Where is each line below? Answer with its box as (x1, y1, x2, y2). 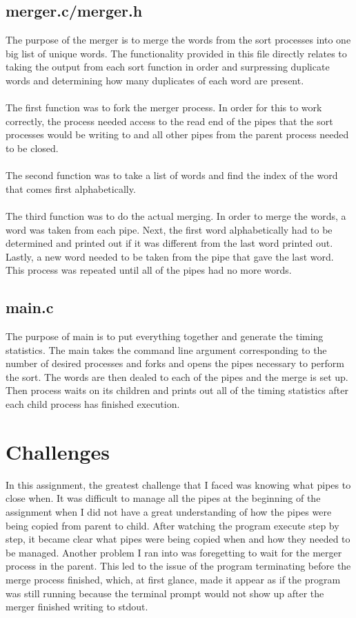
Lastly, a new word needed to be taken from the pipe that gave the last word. (6, 249, 334, 263)
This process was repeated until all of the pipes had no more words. (6, 263, 292, 277)
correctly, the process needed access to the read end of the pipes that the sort (6, 113, 333, 128)
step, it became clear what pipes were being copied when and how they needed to (6, 532, 350, 546)
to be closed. (6, 140, 59, 155)
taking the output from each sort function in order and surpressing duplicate (6, 59, 330, 74)
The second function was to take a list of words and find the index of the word (6, 168, 338, 182)
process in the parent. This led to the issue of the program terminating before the (6, 559, 351, 573)
